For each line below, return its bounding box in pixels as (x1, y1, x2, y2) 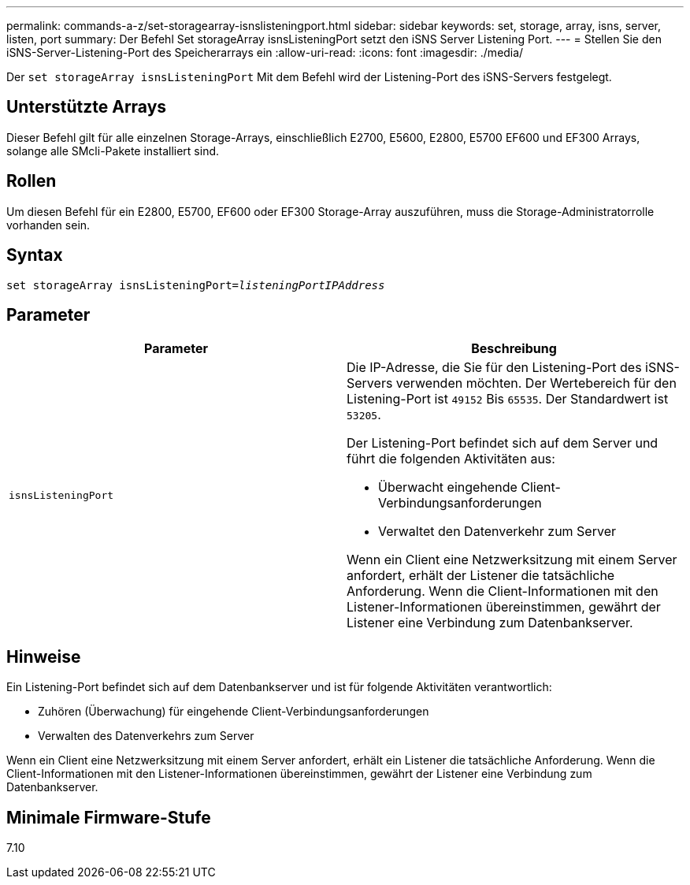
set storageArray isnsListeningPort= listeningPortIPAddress (6, 278, 385, 292)
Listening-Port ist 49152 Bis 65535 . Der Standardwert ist (347, 391, 669, 407)
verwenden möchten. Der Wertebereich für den (395, 375, 677, 392)
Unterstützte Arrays (6, 97, 167, 117)
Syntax (6, 245, 63, 266)
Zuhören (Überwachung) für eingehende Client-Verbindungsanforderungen (38, 705, 429, 719)
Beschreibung (471, 340, 557, 357)
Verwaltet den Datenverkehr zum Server (378, 523, 616, 540)
